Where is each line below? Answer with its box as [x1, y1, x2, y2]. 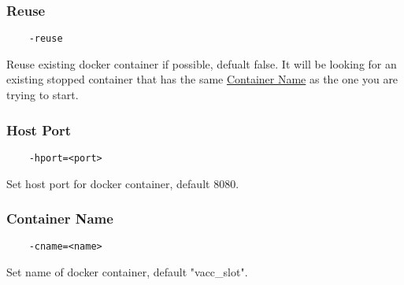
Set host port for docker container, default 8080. [6, 175, 239, 191]
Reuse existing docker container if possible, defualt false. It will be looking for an [6, 55, 397, 72]
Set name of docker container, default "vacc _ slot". [6, 264, 248, 279]
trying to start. [6, 87, 79, 103]
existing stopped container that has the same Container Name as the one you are [6, 71, 398, 87]
